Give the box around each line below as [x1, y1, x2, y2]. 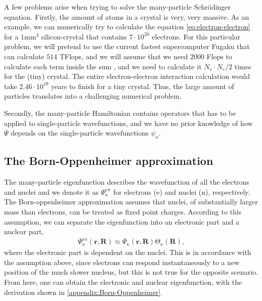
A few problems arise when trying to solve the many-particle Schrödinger [4, 2, 231, 12]
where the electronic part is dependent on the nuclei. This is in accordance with [4, 247, 251, 257]
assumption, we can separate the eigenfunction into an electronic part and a [4, 216, 240, 227]
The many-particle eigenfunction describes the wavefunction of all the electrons [4, 177, 249, 187]
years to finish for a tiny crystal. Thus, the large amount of [51, 80, 234, 91]
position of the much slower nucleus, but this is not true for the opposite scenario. [4, 267, 258, 277]
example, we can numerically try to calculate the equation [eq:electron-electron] [4, 21, 250, 32]
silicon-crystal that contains [41, 31, 127, 41]
